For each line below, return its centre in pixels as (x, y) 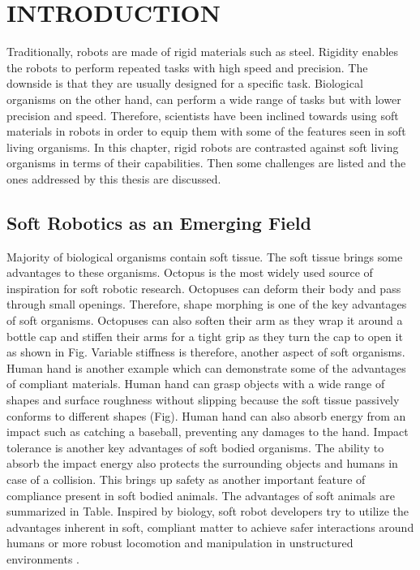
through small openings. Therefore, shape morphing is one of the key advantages (207, 304)
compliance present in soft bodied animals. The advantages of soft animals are (201, 495)
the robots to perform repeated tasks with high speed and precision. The (187, 67)
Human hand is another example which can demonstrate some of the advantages (206, 367)
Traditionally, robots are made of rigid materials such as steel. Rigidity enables (203, 52)
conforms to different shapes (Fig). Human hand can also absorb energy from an (206, 415)
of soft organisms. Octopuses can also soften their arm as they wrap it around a (205, 320)
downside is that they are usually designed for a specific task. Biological (185, 83)
